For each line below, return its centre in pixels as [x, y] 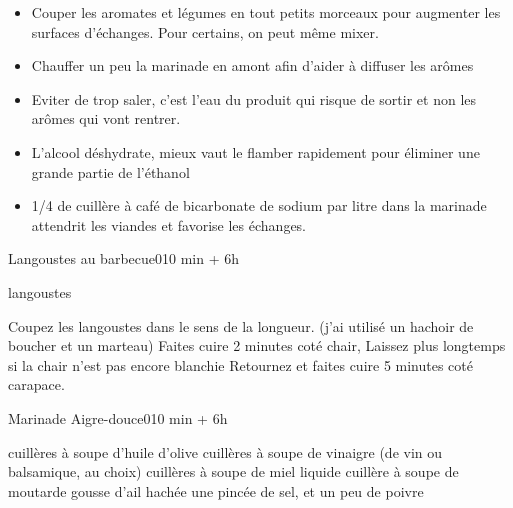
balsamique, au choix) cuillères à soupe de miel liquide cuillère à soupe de [233, 471]
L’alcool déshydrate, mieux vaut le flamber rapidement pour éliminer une [255, 151]
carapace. [36, 384]
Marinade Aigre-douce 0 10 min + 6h [118, 417]
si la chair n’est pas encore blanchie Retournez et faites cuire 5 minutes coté [240, 364]
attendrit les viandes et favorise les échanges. [168, 224]
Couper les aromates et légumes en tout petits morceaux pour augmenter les [266, 12]
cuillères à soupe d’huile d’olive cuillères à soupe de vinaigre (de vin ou [225, 451]
